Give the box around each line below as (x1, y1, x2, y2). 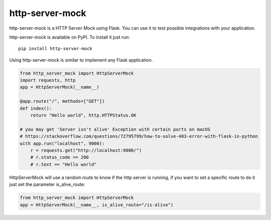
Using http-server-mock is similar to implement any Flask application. (9, 57, 153, 63)
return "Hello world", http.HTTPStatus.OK (30, 113, 137, 118)
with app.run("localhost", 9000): (20, 140, 105, 146)
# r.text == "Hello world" (30, 161, 97, 167)
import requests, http (20, 78, 76, 83)
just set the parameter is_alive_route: (9, 181, 85, 187)
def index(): (20, 105, 52, 111)
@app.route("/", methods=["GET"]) (20, 98, 105, 104)
